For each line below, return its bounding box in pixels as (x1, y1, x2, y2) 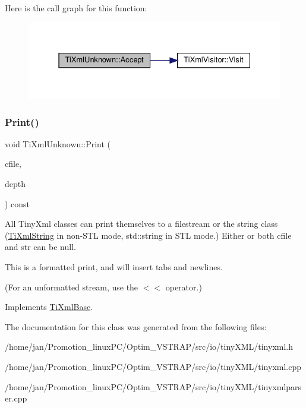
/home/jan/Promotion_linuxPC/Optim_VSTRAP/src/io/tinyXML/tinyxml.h (5, 340, 293, 353)
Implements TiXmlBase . (5, 301, 93, 313)
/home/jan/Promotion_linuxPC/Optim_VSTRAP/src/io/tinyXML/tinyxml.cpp (5, 360, 301, 372)
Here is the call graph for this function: (5, 2, 147, 14)
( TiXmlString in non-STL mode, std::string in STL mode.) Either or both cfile (5, 229, 292, 241)
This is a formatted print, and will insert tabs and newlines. (5, 260, 223, 273)
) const (5, 197, 30, 210)
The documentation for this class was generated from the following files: (5, 320, 267, 333)
